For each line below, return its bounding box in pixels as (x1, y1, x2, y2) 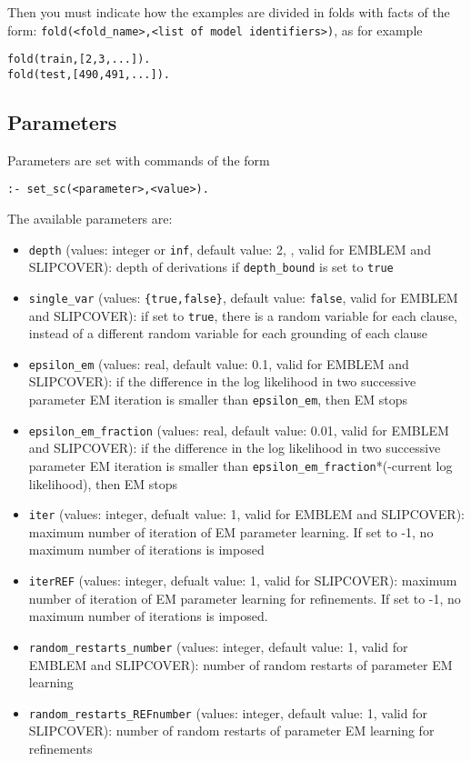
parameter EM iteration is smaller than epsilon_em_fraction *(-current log (28, 456, 453, 475)
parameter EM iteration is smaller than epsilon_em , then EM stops (28, 390, 408, 409)
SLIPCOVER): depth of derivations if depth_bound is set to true (28, 257, 394, 276)
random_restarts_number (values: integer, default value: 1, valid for (28, 636, 408, 656)
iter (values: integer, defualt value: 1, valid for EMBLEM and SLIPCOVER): (28, 505, 465, 524)
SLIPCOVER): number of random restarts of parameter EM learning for (28, 721, 435, 740)
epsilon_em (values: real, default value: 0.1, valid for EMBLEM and (28, 354, 409, 373)
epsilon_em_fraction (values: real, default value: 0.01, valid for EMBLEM (28, 420, 449, 439)
